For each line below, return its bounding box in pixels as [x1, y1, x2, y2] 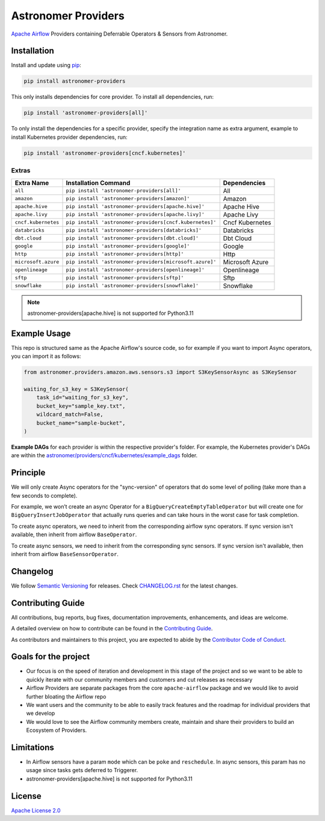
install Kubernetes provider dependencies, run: [11, 133, 128, 141]
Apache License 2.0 [11, 807, 61, 814]
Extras [11, 166, 31, 175]
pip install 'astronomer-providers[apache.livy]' [66, 211, 205, 217]
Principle [11, 468, 46, 478]
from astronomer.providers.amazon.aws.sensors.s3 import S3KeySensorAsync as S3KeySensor [23, 369, 297, 376]
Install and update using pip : [11, 62, 81, 69]
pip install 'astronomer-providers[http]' [66, 251, 184, 257]
